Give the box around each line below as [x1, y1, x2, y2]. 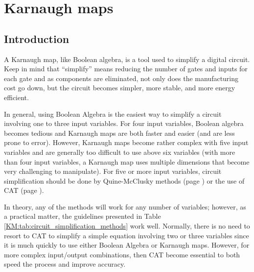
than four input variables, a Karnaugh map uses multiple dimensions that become [4, 156, 250, 167]
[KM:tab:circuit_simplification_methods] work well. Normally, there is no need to [4, 221, 250, 231]
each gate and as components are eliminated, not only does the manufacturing [4, 73, 239, 83]
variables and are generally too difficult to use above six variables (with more [4, 146, 235, 157]
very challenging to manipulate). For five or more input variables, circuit [4, 166, 222, 176]
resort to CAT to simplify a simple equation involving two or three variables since [4, 230, 249, 240]
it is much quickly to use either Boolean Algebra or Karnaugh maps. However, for [4, 240, 250, 250]
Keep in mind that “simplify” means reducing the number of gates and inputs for [4, 63, 248, 74]
